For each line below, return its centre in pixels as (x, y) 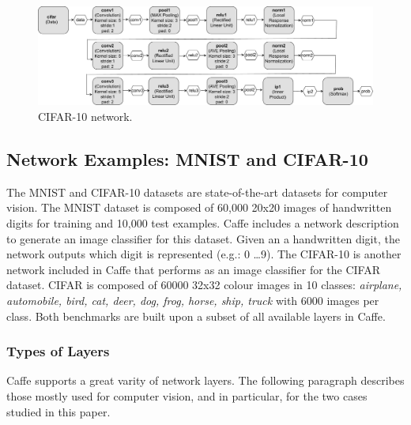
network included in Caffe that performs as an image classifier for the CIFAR (193, 269)
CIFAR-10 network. (85, 117)
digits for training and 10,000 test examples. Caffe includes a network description (203, 223)
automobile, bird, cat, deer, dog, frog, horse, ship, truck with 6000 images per (193, 300)
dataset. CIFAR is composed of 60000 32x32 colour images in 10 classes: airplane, (204, 285)
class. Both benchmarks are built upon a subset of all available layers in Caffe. (196, 316)
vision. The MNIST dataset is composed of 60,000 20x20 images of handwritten (199, 207)
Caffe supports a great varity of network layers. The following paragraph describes (205, 380)
